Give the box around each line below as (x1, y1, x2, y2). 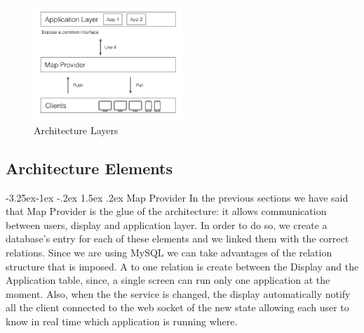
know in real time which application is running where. (6, 313, 238, 328)
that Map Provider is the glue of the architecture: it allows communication (6, 204, 327, 218)
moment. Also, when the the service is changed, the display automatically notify (6, 286, 351, 301)
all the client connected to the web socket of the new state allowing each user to (6, 300, 349, 315)
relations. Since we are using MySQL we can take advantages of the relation (6, 244, 332, 259)
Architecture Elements (6, 157, 173, 178)
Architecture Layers (34, 122, 119, 137)
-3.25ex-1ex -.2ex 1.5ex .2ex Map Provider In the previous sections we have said (6, 190, 349, 204)
